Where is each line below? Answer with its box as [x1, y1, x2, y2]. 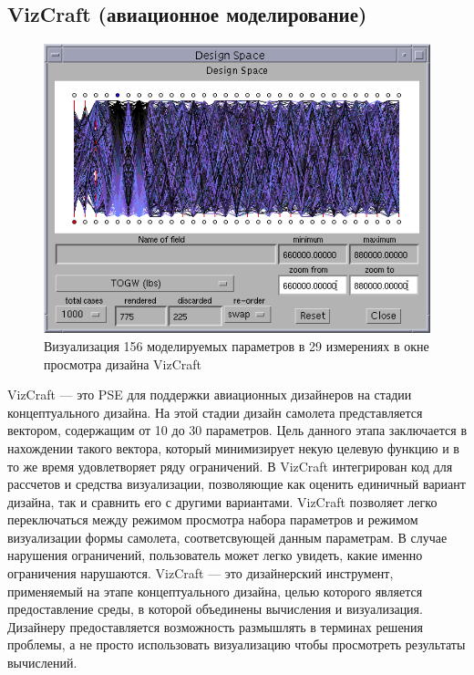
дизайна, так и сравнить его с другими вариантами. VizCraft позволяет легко [7, 492, 438, 511]
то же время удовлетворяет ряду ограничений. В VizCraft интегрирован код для [7, 456, 453, 475]
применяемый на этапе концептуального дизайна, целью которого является [7, 581, 423, 600]
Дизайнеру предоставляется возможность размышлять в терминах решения [7, 617, 424, 636]
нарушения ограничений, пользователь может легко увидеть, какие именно [7, 545, 423, 565]
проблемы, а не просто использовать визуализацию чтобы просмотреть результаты [7, 635, 466, 654]
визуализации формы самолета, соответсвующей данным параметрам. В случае [7, 527, 448, 546]
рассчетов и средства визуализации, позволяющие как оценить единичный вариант [7, 474, 466, 493]
